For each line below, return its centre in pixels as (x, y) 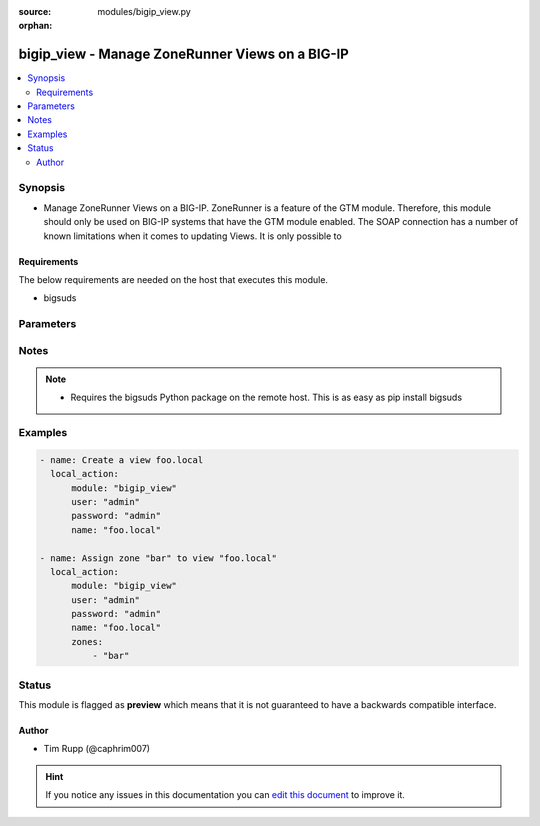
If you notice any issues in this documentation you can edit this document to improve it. (225, 795)
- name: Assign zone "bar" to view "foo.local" (158, 558)
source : (35, 11)
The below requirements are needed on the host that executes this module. (173, 279)
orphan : (35, 26)
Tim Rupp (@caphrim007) (96, 749)
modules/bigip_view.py (144, 11)
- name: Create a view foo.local (121, 459)
